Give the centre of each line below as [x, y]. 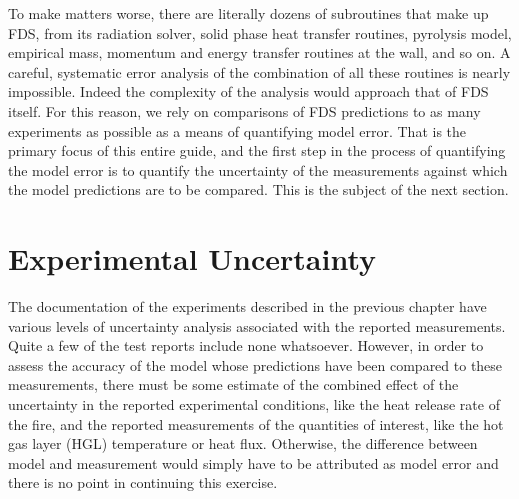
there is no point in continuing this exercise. [143, 482]
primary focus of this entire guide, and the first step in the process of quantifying [257, 150]
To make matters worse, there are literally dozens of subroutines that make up [248, 13]
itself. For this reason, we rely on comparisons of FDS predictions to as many [244, 110]
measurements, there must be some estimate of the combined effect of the [233, 384]
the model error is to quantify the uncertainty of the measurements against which [258, 169]
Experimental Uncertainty [192, 258]
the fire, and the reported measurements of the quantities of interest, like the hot [256, 423]
